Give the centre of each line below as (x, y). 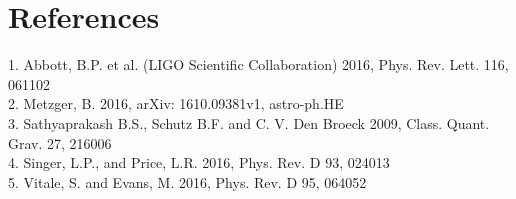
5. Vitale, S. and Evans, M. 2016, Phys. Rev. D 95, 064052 (187, 181)
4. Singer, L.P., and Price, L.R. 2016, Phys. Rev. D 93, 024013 (199, 162)
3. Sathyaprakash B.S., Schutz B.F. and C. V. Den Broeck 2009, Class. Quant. (249, 122)
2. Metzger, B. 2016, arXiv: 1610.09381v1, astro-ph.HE (176, 103)
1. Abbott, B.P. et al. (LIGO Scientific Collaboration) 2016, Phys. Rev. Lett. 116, (258, 64)
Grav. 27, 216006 (60, 142)
